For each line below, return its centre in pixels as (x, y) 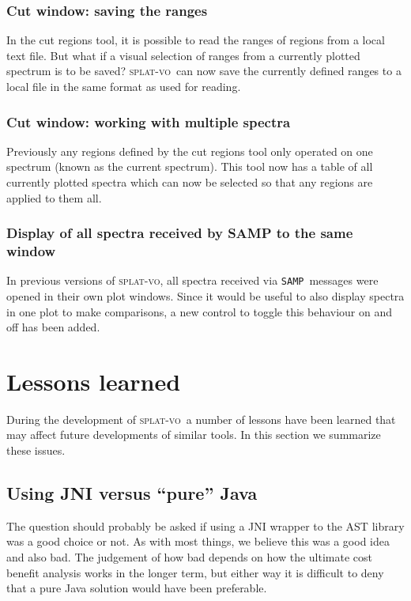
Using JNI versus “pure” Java (132, 493)
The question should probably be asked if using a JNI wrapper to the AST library (205, 525)
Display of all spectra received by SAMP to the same (180, 233)
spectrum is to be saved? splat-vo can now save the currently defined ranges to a (204, 71)
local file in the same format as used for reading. (124, 86)
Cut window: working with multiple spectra (149, 121)
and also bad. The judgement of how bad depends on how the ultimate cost (190, 557)
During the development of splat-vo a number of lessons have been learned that (201, 419)
